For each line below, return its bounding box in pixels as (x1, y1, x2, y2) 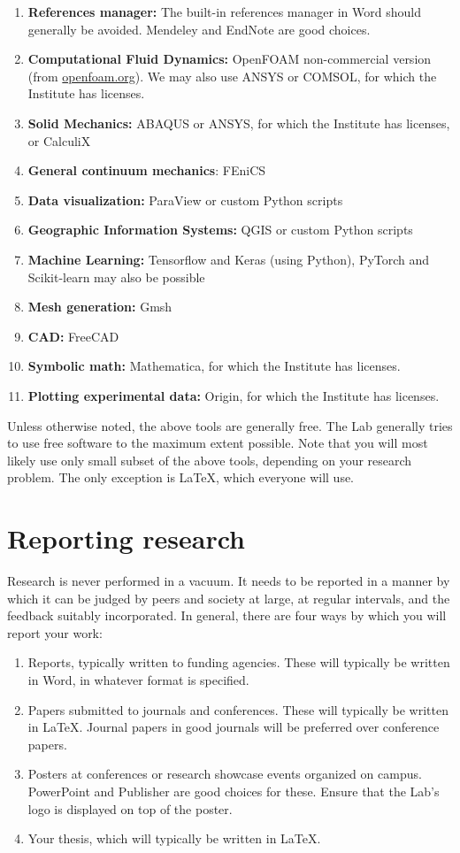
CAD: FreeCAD (27, 327, 119, 345)
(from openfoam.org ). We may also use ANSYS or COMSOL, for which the (27, 66, 437, 85)
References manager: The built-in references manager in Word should (27, 3, 421, 20)
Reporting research (7, 520, 245, 557)
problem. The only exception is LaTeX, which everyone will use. (7, 468, 355, 487)
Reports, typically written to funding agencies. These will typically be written (27, 653, 450, 672)
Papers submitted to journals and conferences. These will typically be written (27, 700, 448, 719)
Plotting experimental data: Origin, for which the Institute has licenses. (27, 386, 440, 404)
